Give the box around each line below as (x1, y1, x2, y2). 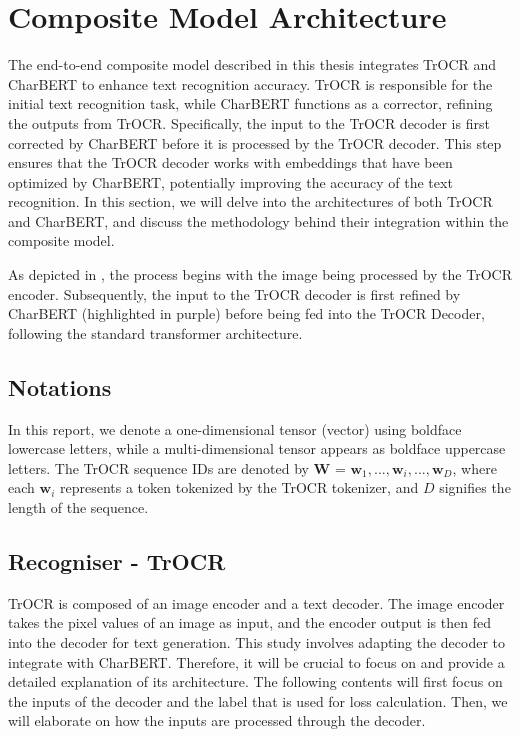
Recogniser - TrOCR (8, 546, 226, 576)
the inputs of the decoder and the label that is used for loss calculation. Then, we (8, 690, 508, 711)
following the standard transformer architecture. (8, 322, 303, 343)
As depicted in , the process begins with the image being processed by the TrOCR (8, 264, 512, 285)
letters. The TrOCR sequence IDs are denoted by (8, 457, 309, 478)
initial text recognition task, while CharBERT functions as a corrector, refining (8, 93, 493, 114)
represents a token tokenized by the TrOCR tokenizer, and (59, 477, 419, 498)
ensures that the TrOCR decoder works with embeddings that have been (8, 152, 453, 173)
